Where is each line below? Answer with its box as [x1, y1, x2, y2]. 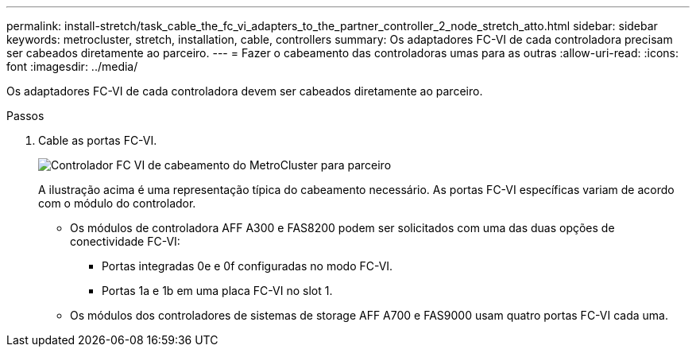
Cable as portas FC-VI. [38, 134, 157, 147]
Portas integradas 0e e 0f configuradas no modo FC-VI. [102, 259, 393, 273]
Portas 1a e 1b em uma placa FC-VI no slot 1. [102, 284, 333, 297]
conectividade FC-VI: [70, 235, 180, 248]
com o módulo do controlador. [38, 196, 196, 210]
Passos [6, 109, 44, 122]
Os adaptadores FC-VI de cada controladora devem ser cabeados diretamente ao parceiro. [6, 84, 483, 98]
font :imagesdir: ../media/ [6, 60, 138, 73]
